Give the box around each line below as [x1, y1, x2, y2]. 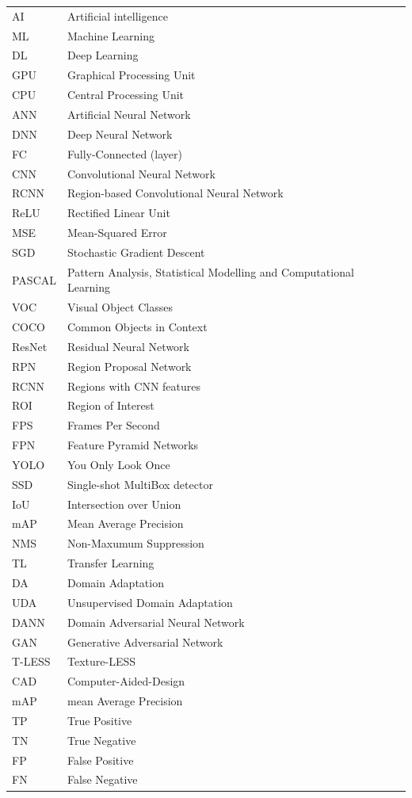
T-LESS [12, 653, 51, 670]
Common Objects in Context [67, 319, 208, 334]
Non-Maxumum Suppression [67, 535, 204, 552]
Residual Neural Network [67, 338, 189, 354]
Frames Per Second [67, 417, 160, 433]
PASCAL [12, 271, 57, 288]
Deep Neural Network [67, 125, 173, 142]
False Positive [67, 751, 134, 768]
